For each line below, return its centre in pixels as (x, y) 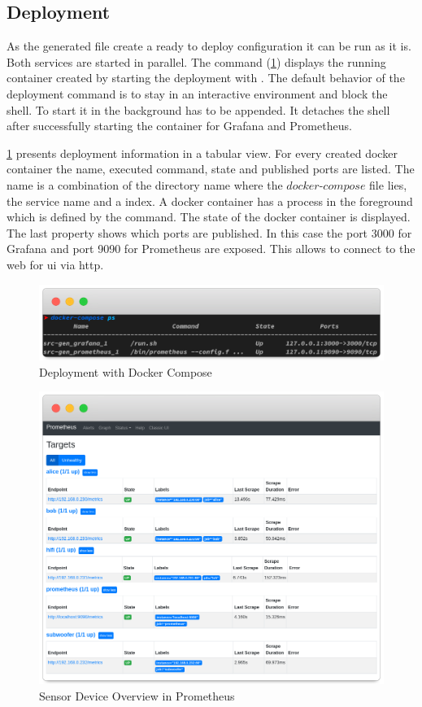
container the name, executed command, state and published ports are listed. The (211, 169)
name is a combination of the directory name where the (145, 184)
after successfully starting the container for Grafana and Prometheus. (179, 126)
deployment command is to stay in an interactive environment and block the (197, 93)
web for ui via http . (55, 264)
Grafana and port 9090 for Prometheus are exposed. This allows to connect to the (211, 249)
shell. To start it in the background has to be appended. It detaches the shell (198, 109)
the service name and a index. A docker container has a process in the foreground (210, 201)
